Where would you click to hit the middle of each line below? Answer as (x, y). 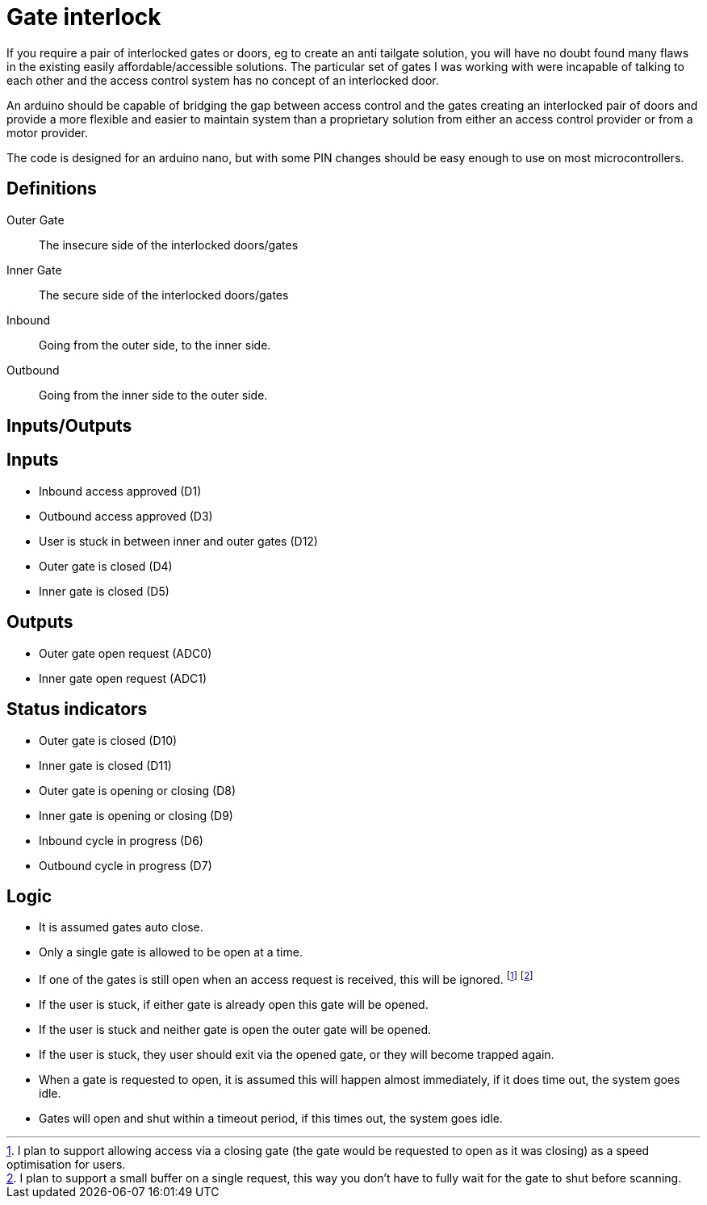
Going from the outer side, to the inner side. (155, 345)
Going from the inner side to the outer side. (153, 395)
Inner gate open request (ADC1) (123, 678)
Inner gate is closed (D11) (105, 765)
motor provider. (47, 132)
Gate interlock (84, 17)
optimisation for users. (66, 1165)
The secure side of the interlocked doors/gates (164, 295)
